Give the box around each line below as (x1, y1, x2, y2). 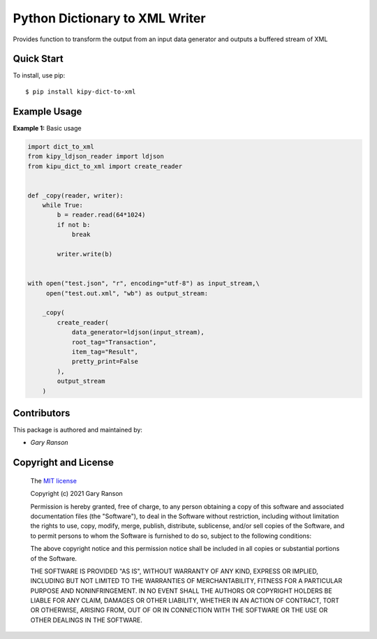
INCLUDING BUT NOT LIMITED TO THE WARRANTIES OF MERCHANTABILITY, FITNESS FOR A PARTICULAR (30, 577, 342, 585)
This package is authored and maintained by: (13, 426, 143, 434)
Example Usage (13, 105, 82, 117)
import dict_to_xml (27, 142, 94, 150)
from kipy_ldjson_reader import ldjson (27, 152, 164, 161)
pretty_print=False (71, 358, 139, 366)
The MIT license (30, 476, 77, 485)
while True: (42, 201, 84, 210)
